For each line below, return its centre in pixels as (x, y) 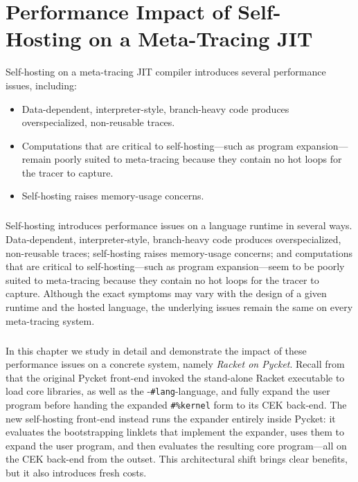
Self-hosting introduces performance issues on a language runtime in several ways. (179, 225)
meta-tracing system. (50, 320)
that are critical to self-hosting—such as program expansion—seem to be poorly (175, 266)
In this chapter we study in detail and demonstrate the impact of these (156, 350)
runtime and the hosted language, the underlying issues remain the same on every (179, 307)
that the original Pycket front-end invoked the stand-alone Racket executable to (175, 377)
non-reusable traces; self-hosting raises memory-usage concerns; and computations (179, 252)
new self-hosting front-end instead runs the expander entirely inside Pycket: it (171, 418)
